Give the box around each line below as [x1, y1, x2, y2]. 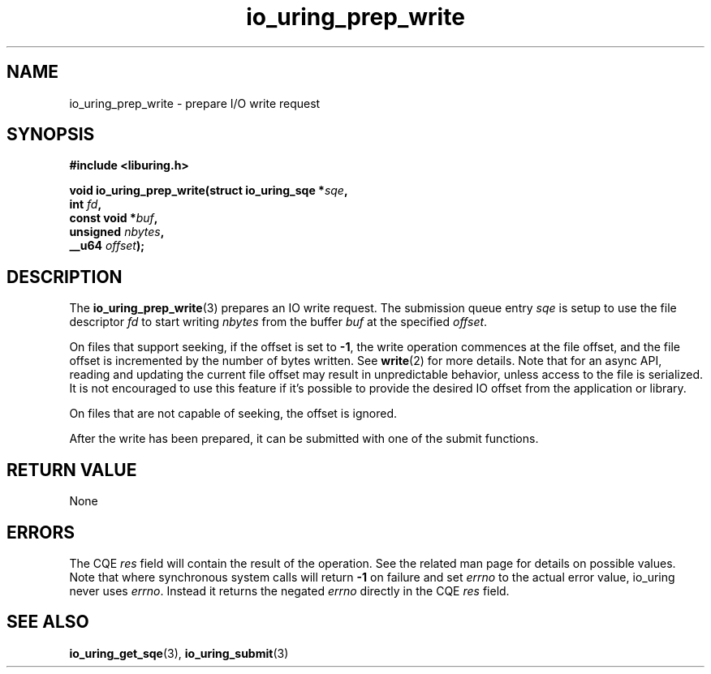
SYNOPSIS [6, 124, 95, 145]
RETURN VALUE [6, 459, 137, 480]
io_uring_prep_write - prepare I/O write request [69, 96, 321, 110]
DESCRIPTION [6, 266, 123, 287]
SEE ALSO [6, 612, 89, 633]
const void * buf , [69, 211, 158, 225]
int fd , [69, 197, 102, 212]
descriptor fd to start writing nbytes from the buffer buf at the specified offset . [69, 315, 488, 329]
